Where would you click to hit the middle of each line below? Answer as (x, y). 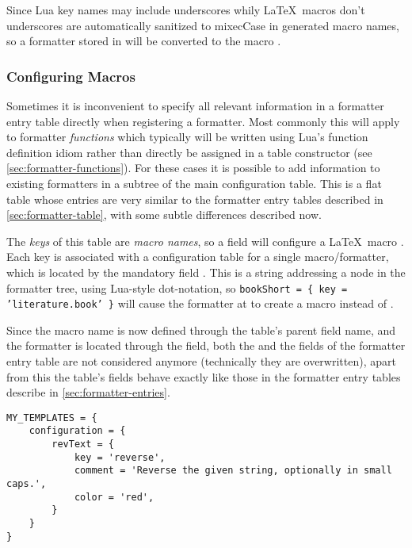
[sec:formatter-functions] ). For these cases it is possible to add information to (193, 168)
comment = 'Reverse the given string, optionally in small (233, 471)
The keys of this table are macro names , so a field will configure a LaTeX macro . (205, 241)
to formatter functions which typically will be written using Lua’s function (187, 137)
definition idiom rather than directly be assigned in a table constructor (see (189, 152)
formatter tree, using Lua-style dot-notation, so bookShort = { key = (177, 287)
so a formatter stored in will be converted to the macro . (144, 41)
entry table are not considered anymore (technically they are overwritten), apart (201, 361)
